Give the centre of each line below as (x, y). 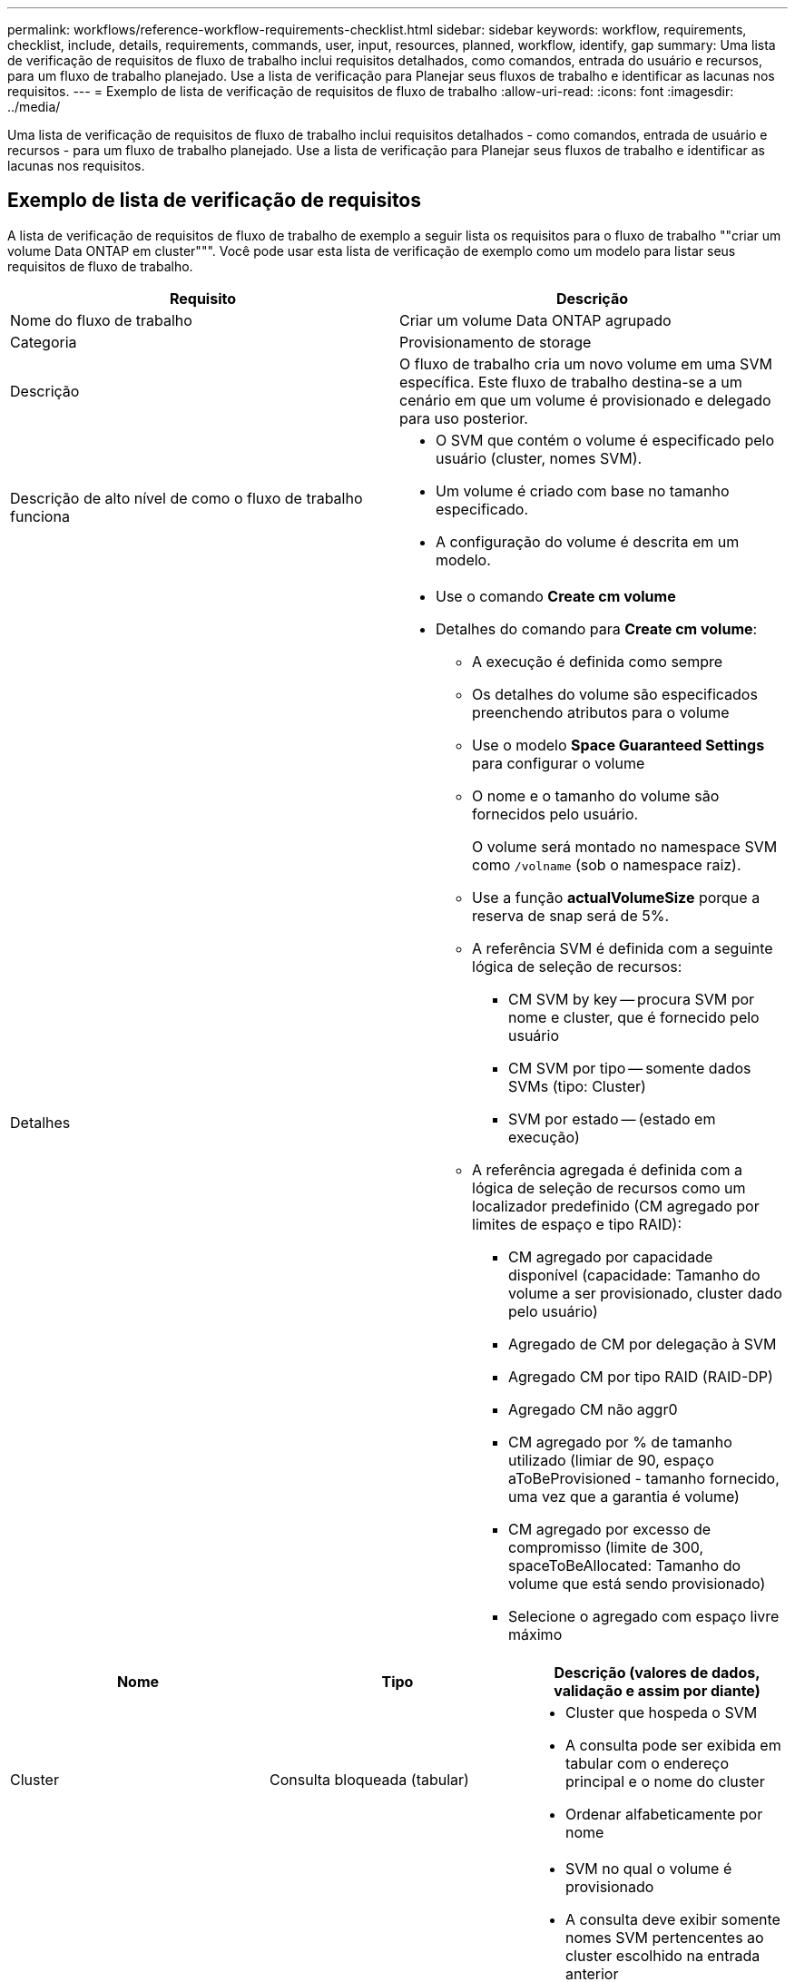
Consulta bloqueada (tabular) (369, 1779)
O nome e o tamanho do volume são (596, 795)
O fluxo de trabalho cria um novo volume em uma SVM (586, 363)
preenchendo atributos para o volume (601, 712)
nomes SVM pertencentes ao (664, 1937)
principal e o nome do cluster (665, 1781)
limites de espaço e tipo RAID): (577, 1224)
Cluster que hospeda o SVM (661, 1712)
